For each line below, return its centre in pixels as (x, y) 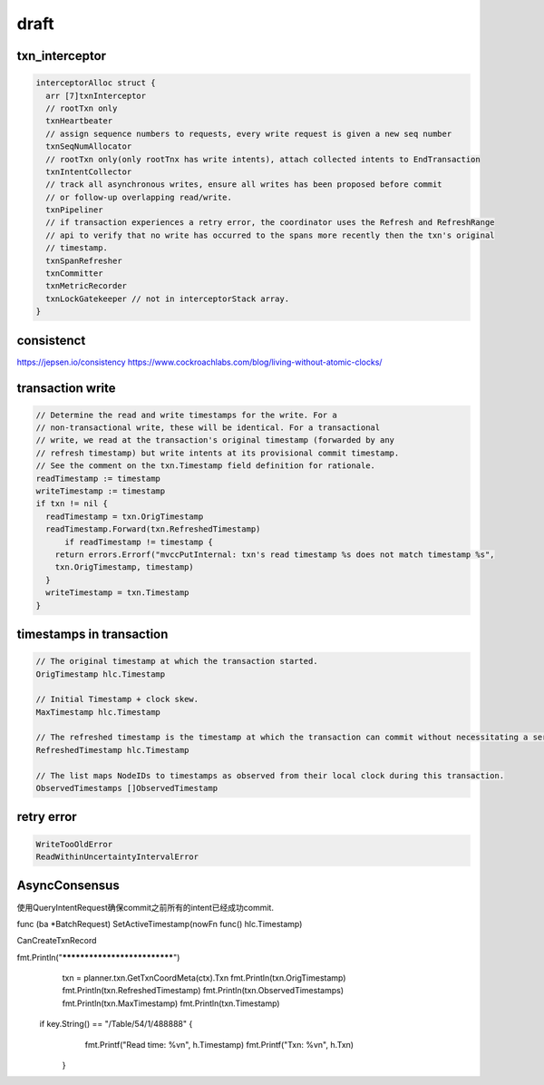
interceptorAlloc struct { (96, 83)
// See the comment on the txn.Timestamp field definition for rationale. (206, 466)
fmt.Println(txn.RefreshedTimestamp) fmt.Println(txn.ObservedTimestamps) (203, 991)
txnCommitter (74, 274)
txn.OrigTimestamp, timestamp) (124, 567)
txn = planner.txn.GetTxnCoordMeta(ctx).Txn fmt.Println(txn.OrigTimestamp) (204, 978)
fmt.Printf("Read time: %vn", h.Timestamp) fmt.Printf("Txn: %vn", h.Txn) (219, 1044)
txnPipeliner (74, 210)
